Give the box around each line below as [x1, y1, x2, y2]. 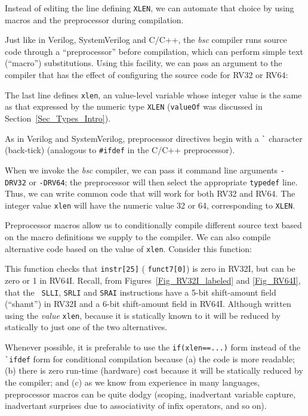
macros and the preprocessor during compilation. [5, 13, 184, 26]
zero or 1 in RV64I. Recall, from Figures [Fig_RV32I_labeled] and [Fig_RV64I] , [5, 274, 301, 286]
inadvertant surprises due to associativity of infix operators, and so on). [5, 399, 267, 412]
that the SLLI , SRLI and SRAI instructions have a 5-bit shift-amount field [5, 285, 276, 298]
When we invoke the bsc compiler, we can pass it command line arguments [5, 163, 278, 176]
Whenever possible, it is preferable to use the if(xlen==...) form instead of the [5, 341, 301, 353]
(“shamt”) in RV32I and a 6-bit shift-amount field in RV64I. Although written [5, 297, 291, 310]
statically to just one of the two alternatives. [5, 321, 168, 333]
